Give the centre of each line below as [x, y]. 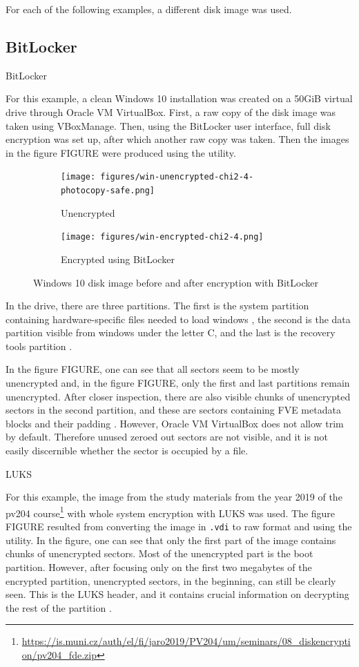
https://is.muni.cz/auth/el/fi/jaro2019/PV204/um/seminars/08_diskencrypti [186, 641]
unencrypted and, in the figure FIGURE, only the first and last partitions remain [178, 383]
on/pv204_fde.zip [59, 654]
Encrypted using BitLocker [118, 259]
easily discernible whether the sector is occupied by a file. [127, 451]
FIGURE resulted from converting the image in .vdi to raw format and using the [179, 526]
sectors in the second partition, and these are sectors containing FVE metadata [173, 410]
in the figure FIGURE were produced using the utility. [121, 152]
